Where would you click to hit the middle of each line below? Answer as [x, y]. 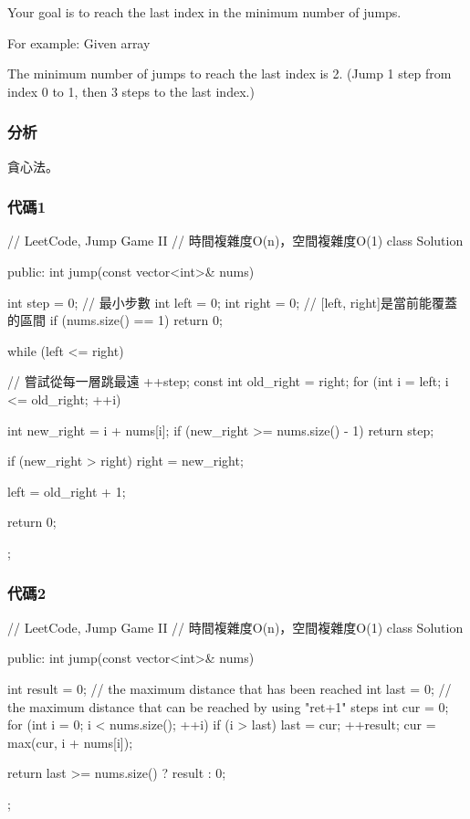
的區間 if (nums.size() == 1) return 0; [115, 320]
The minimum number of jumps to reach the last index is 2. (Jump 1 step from [230, 73]
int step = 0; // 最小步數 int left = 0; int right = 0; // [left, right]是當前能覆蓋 [232, 302]
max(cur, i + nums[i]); [70, 742]
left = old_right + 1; [67, 491]
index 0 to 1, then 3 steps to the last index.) [131, 91]
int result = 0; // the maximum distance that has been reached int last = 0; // [230, 688]
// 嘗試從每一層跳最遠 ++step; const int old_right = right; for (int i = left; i [228, 381]
